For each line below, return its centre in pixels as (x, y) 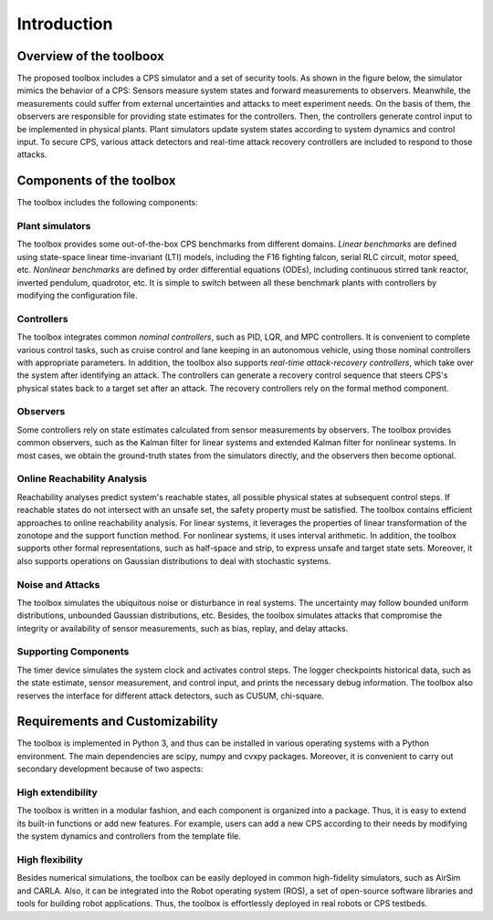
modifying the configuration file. (77, 296)
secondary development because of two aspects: (110, 769)
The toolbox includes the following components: (107, 203)
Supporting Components (73, 652)
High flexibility (50, 860)
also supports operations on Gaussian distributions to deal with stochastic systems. (174, 560)
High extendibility (57, 792)
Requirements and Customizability (118, 721)
